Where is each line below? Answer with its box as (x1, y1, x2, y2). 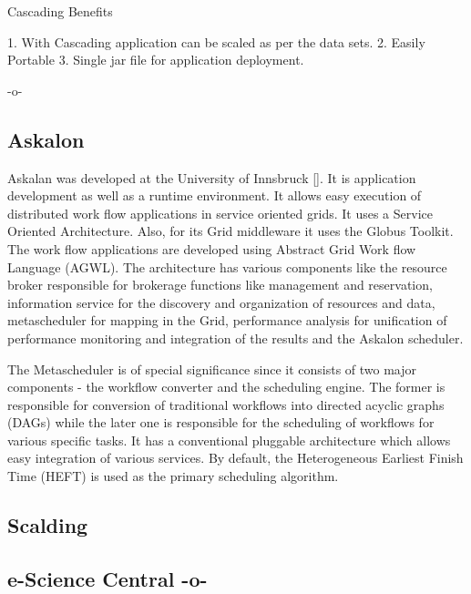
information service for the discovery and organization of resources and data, (7, 292, 435, 312)
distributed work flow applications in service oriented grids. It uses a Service (7, 203, 433, 222)
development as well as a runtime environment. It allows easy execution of (7, 186, 422, 205)
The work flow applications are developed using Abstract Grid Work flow (7, 239, 416, 258)
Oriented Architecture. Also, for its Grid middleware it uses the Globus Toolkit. (7, 221, 454, 241)
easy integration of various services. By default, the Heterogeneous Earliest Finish (7, 448, 464, 467)
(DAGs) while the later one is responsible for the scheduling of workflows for (7, 413, 435, 432)
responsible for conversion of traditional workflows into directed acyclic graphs (7, 394, 445, 414)
